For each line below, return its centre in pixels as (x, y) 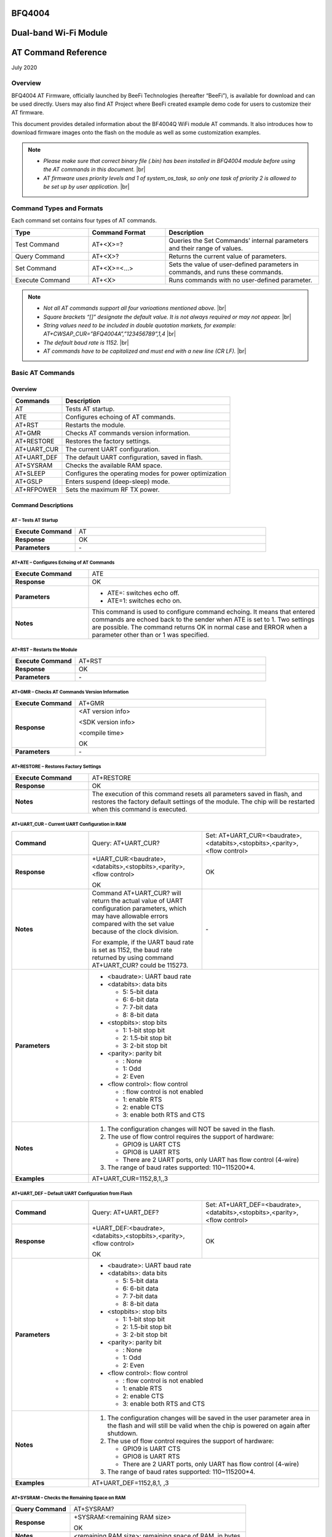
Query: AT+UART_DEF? (125, 1212)
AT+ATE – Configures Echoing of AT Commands (63, 563)
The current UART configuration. (113, 449)
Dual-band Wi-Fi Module (60, 33)
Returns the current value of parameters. (228, 256)
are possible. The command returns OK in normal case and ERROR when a (200, 627)
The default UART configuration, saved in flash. (134, 457)
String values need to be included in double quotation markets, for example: (140, 325)
